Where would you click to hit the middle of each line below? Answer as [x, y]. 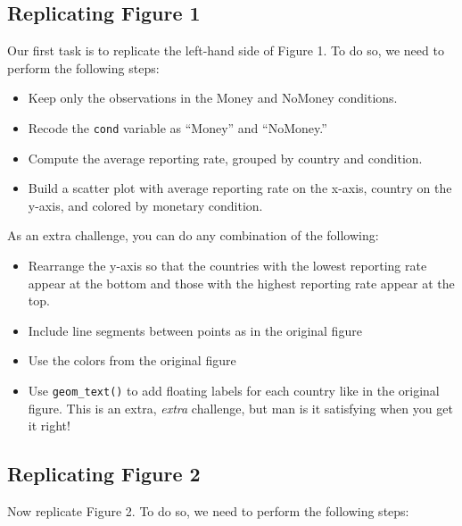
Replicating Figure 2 [104, 474]
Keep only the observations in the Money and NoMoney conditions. [213, 98]
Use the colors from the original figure [132, 360]
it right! [49, 426]
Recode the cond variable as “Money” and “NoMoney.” [177, 127]
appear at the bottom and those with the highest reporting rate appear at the [241, 283]
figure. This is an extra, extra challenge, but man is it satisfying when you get [240, 408]
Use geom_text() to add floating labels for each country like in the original [234, 390]
